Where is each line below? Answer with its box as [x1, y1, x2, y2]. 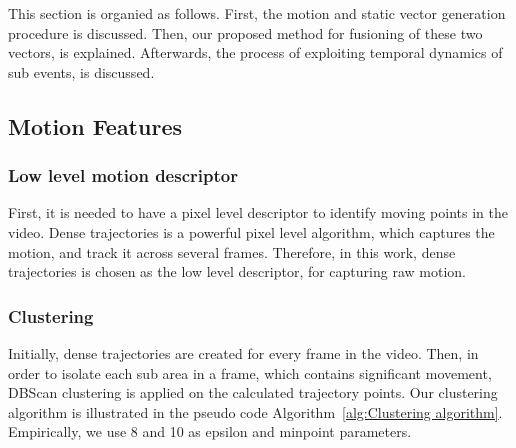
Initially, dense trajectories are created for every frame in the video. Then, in [8, 342, 479, 363]
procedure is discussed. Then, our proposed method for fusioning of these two [8, 22, 483, 43]
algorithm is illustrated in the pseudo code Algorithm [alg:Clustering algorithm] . [8, 401, 503, 422]
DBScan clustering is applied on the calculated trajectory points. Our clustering [8, 382, 498, 403]
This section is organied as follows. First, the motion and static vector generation [8, 3, 506, 23]
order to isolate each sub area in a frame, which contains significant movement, [8, 362, 492, 383]
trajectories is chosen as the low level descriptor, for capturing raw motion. [8, 261, 466, 282]
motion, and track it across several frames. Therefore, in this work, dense [8, 241, 456, 262]
